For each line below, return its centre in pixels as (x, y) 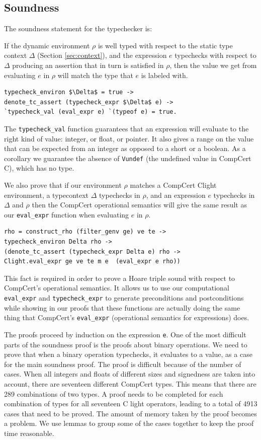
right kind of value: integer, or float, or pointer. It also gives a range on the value (129, 138)
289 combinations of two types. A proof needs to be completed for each (114, 393)
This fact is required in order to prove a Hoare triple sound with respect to (120, 278)
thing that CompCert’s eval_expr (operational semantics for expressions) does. (127, 317)
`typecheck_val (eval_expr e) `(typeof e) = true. (91, 112)
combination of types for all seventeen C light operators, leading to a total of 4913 (131, 404)
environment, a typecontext (47, 195)
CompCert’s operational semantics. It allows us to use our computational (117, 288)
